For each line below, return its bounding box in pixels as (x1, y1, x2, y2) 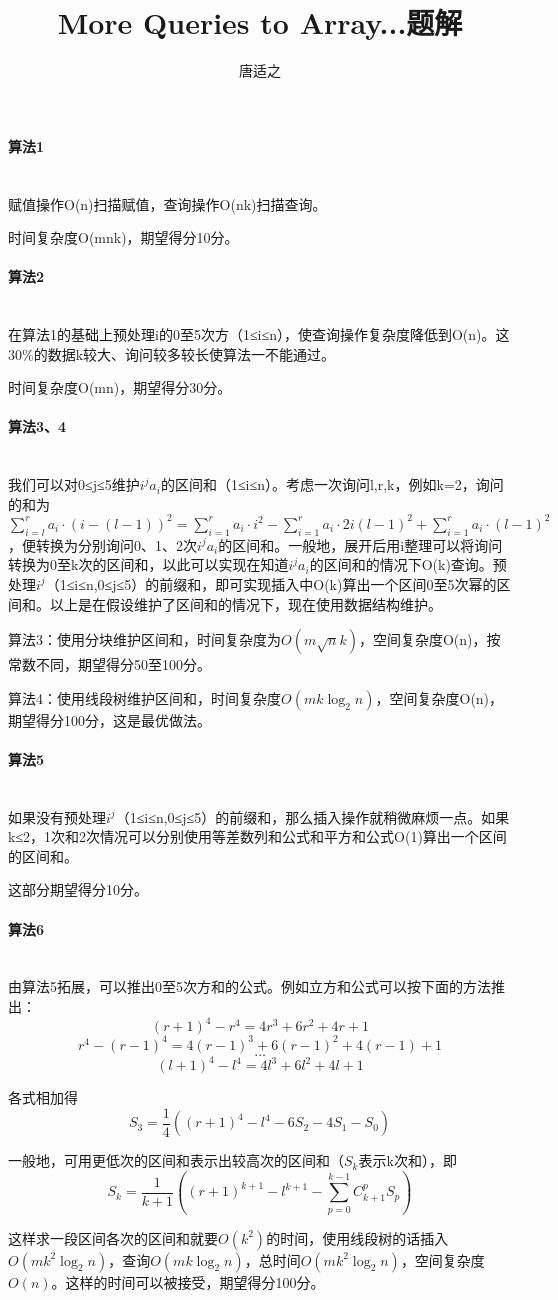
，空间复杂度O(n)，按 (358, 629, 501, 650)
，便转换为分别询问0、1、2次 (8, 534, 197, 555)
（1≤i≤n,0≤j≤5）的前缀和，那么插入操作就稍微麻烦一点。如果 (115, 806, 510, 827)
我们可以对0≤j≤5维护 (8, 474, 140, 495)
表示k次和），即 (358, 1150, 457, 1171)
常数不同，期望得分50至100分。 (8, 654, 211, 675)
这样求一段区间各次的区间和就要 (8, 1227, 218, 1248)
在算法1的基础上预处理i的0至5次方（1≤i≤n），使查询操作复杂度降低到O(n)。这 (8, 324, 510, 345)
